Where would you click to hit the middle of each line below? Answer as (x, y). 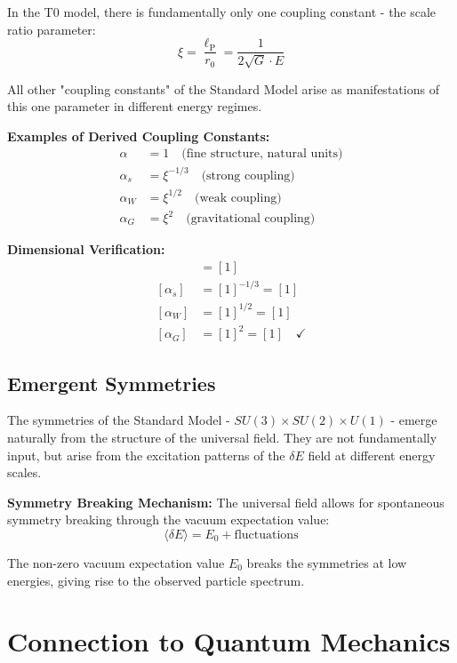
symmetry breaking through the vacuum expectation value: (168, 519)
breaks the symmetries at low (327, 563)
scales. (24, 472)
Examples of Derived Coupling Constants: (139, 136)
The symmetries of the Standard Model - (119, 420)
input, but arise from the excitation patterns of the (146, 455)
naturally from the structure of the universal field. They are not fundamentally (222, 438)
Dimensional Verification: (86, 249)
